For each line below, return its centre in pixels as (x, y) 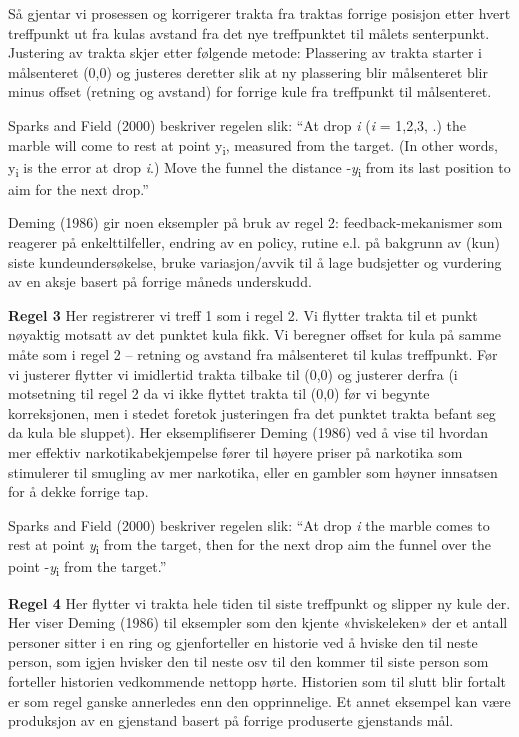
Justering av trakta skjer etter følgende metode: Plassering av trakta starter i (245, 52)
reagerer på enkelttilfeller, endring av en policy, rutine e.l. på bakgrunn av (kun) (254, 242)
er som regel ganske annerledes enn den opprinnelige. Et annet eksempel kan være (259, 700)
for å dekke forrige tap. (78, 491)
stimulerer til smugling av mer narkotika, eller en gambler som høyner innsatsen (253, 471)
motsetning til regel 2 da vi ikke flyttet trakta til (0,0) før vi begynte (219, 393)
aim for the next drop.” (78, 188)
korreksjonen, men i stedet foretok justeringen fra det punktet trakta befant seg (252, 412)
